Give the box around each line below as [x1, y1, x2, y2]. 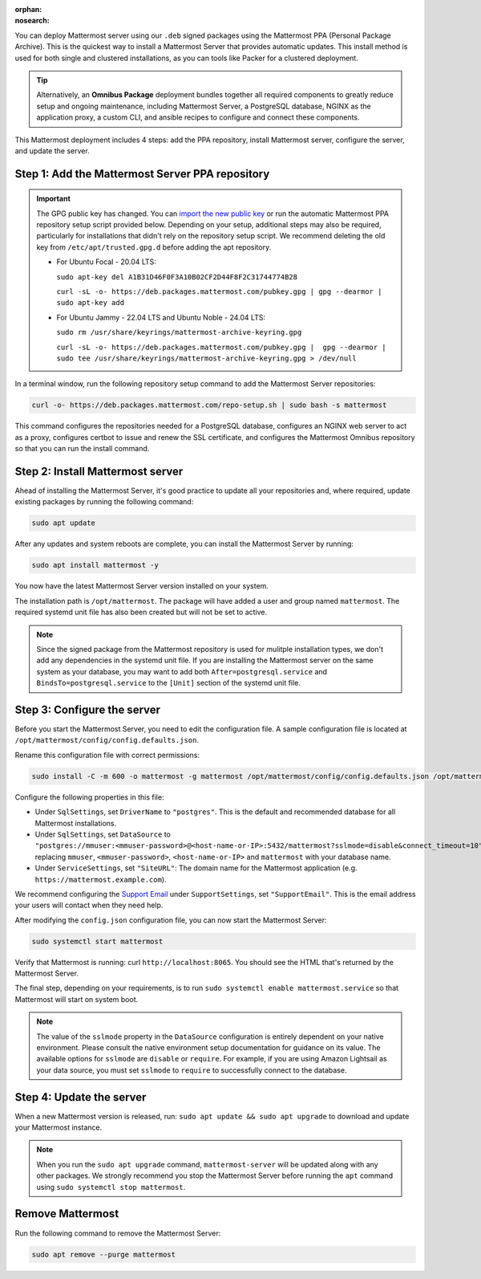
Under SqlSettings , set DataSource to [34, 829, 172, 839]
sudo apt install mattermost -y [31, 560, 160, 570]
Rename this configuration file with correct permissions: [14, 750, 200, 760]
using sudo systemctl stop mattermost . [36, 1182, 186, 1191]
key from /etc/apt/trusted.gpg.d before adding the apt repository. [36, 242, 272, 252]
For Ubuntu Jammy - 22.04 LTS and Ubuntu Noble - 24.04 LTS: [56, 312, 266, 322]
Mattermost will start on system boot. [14, 994, 139, 1004]
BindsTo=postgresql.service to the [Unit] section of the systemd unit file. [36, 678, 301, 688]
